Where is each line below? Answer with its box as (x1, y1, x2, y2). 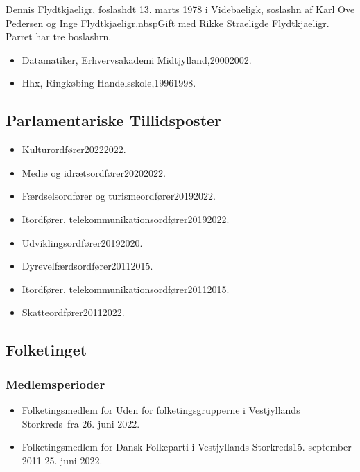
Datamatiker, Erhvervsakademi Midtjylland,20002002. (22, 52, 252, 67)
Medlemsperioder (6, 375, 105, 392)
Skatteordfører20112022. (22, 305, 125, 320)
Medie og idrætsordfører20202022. (22, 165, 166, 180)
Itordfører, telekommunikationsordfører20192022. (22, 211, 230, 226)
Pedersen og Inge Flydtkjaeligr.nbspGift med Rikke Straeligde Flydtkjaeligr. (6, 15, 329, 30)
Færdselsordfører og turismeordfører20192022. (22, 189, 216, 203)
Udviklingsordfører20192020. (22, 235, 143, 250)
